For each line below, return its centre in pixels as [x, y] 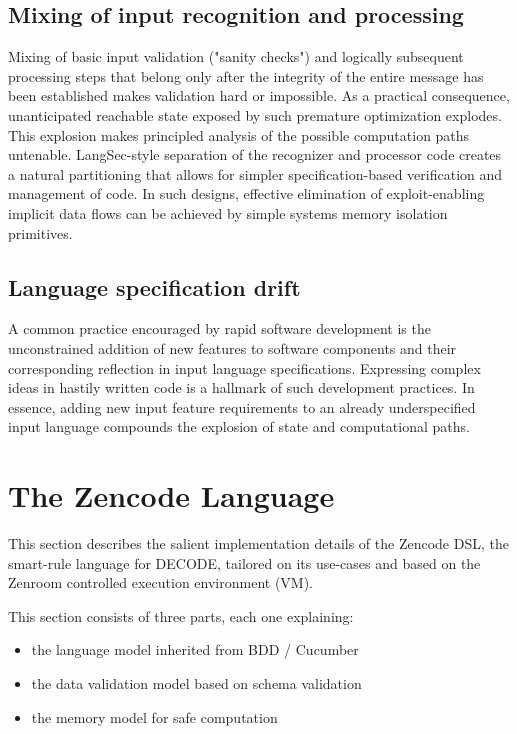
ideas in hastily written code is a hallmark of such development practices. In [241, 387]
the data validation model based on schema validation [196, 683]
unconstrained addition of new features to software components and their [232, 347]
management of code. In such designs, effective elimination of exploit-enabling [246, 193]
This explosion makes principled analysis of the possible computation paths [239, 134]
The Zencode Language [171, 495]
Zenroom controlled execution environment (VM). [161, 582]
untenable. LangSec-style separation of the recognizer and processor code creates [255, 154]
